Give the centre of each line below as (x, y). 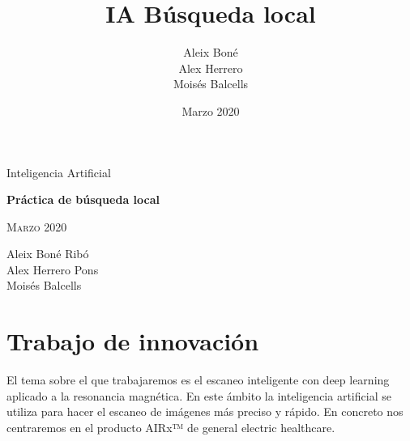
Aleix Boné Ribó (48, 254)
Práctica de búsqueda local (83, 199)
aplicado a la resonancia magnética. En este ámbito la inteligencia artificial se (199, 395)
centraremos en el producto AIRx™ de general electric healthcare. (171, 427)
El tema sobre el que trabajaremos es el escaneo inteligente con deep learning (198, 380)
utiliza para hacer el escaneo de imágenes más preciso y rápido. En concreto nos (205, 411)
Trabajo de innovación (133, 341)
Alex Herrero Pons (53, 269)
